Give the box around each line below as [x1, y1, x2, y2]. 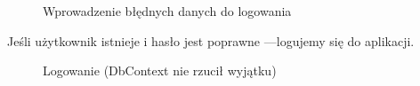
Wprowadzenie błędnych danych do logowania [43, 2, 292, 20]
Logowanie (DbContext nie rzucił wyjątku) [43, 61, 277, 80]
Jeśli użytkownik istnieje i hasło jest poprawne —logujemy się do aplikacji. [7, 31, 415, 50]
